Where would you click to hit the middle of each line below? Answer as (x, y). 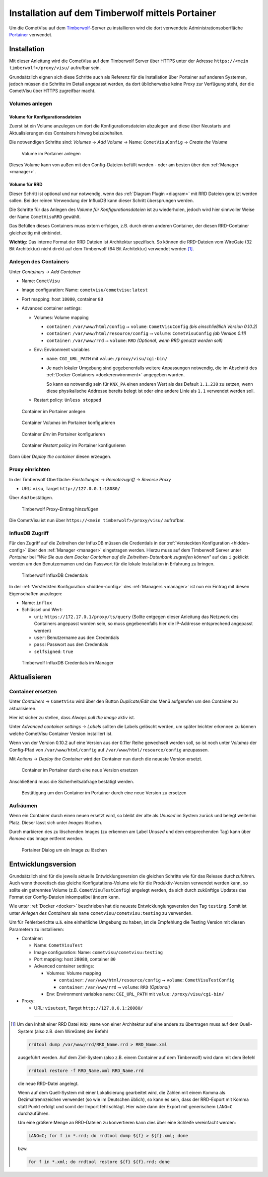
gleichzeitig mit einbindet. (35, 233)
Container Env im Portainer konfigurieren (63, 434)
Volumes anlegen (31, 104)
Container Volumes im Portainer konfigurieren (68, 423)
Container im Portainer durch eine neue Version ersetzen (80, 770)
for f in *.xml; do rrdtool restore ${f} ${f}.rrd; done (99, 1162)
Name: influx (37, 603)
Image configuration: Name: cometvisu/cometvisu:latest (85, 290)
